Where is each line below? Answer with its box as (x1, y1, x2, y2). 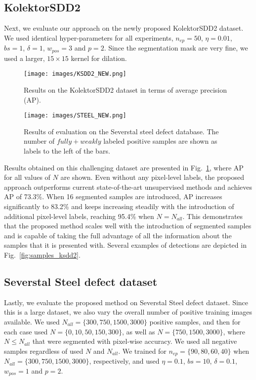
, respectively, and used (89, 356, 160, 366)
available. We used (4, 316, 60, 326)
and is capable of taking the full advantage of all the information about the (4, 230, 232, 240)
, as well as (122, 326, 155, 336)
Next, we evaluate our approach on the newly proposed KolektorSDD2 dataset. (4, 23, 244, 33)
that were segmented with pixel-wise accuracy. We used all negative (32, 336, 237, 346)
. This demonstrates (182, 211, 243, 221)
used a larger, (4, 53, 45, 63)
